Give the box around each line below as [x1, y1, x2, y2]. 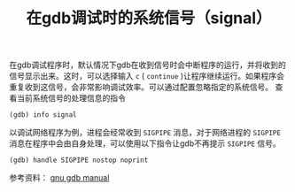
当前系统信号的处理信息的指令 [16, 93, 126, 104]
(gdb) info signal [9, 111, 77, 119]
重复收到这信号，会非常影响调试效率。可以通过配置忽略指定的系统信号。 [9, 81, 273, 93]
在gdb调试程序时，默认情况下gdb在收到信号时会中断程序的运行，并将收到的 [9, 59, 286, 71]
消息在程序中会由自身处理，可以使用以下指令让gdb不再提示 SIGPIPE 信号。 [9, 138, 281, 149]
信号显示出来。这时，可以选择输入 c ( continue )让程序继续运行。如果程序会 [9, 71, 285, 81]
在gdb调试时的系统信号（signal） [26, 8, 272, 28]
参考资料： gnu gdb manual [9, 173, 110, 183]
